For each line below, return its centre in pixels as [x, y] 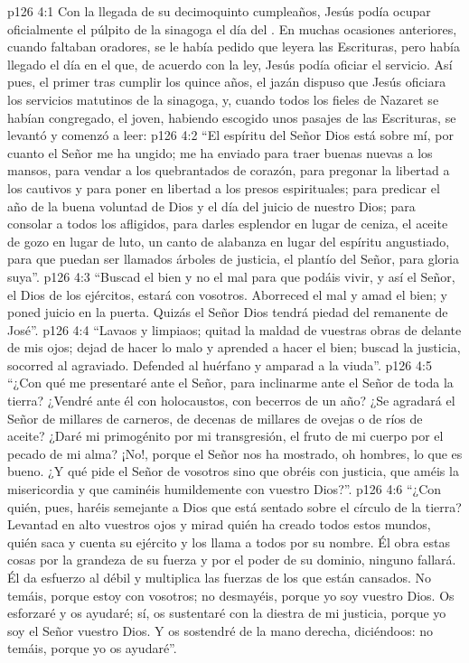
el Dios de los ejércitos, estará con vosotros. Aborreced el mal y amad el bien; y [227, 294]
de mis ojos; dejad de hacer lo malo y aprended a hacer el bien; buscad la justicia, [234, 347]
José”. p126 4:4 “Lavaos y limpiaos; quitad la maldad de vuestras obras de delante [234, 329]
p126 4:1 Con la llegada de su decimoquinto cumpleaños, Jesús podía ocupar [219, 11]
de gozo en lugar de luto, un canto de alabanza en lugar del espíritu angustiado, [229, 241]
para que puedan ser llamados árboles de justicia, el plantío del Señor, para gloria [233, 259]
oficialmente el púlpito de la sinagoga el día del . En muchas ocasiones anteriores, [232, 28]
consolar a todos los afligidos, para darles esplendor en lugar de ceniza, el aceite [228, 224]
